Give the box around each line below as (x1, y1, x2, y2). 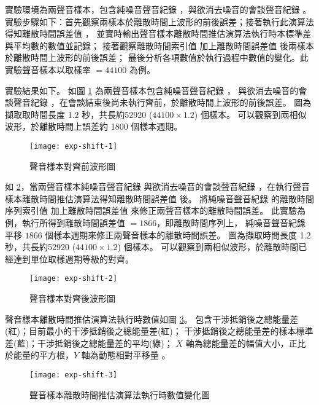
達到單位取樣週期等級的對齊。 (13, 252, 134, 265)
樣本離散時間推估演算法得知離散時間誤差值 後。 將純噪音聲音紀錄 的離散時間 (5, 192, 314, 205)
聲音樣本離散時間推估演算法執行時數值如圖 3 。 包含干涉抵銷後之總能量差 (5, 312, 299, 325)
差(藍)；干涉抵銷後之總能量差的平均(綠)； (5, 336, 173, 349)
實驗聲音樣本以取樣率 (5, 63, 91, 76)
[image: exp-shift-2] (29, 274, 118, 283)
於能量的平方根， (5, 348, 74, 361)
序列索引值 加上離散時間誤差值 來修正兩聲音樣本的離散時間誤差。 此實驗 (5, 204, 297, 217)
